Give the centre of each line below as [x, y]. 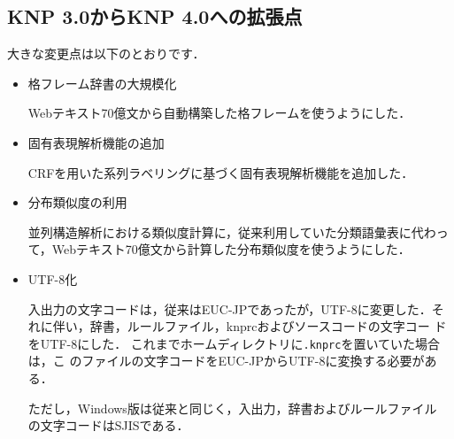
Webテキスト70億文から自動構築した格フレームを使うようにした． [219, 113]
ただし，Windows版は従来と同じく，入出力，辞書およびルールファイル [232, 408]
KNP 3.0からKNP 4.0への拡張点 [155, 16]
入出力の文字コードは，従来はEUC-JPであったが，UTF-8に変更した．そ [236, 308]
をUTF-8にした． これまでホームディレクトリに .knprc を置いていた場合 [234, 343]
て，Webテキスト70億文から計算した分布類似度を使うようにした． [219, 249]
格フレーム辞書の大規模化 [102, 83]
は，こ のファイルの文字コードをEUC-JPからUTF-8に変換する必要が [226, 361]
